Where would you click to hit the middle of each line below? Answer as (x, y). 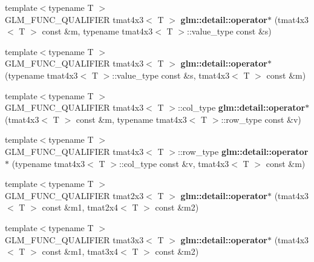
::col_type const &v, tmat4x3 (174, 163)
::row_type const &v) (261, 119)
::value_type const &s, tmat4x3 (171, 75)
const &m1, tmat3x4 (80, 251)
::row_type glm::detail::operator (243, 151)
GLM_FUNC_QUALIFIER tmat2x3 (74, 195)
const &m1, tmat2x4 (80, 207)
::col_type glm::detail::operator (241, 107)
